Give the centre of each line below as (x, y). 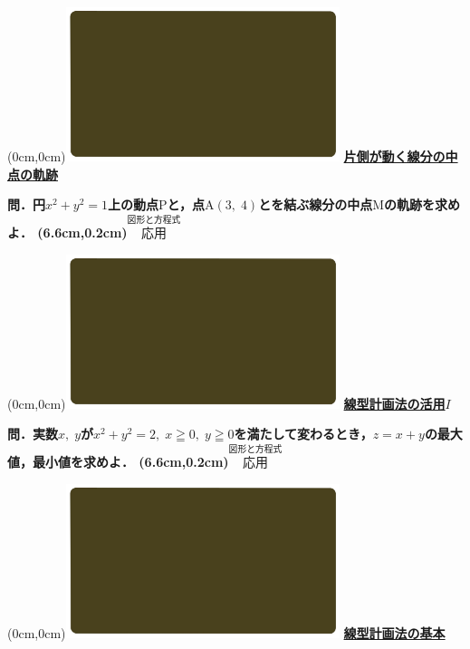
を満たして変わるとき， (303, 434)
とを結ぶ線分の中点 (316, 204)
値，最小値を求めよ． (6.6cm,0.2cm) (118, 462)
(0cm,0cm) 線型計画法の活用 (226, 403)
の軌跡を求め (422, 204)
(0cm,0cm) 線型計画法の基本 (226, 632)
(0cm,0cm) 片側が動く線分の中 (233, 156)
